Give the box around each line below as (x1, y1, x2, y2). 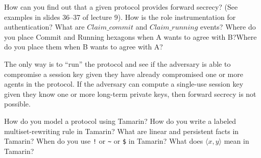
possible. (4, 98, 31, 109)
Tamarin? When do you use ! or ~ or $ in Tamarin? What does (4, 136, 203, 146)
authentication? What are (4, 21, 85, 32)
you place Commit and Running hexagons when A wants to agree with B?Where (4, 31, 257, 42)
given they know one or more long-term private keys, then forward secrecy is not (4, 88, 256, 99)
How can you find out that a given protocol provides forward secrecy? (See (4, 2, 238, 12)
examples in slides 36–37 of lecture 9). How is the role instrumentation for (4, 11, 236, 22)
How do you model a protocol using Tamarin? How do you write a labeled (4, 115, 236, 126)
